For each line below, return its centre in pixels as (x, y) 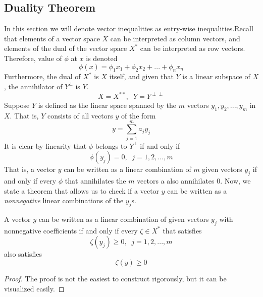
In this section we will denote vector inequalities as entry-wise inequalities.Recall (129, 28)
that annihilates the (95, 180)
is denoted (102, 58)
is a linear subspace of (216, 76)
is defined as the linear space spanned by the (107, 105)
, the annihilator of (33, 86)
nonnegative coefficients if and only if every (71, 230)
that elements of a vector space (52, 38)
